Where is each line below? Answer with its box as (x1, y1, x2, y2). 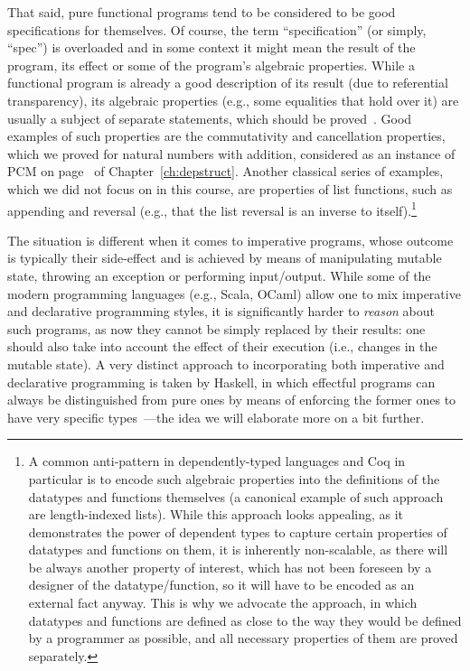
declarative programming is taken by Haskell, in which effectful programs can (7, 372, 436, 391)
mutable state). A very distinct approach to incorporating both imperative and (7, 354, 445, 373)
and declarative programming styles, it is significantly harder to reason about (7, 302, 435, 321)
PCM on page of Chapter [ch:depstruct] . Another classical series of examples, (7, 162, 444, 181)
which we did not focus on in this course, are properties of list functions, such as (7, 179, 453, 198)
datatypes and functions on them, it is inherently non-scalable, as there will (28, 540, 448, 559)
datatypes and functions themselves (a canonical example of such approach (28, 487, 444, 506)
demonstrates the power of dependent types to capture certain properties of (28, 522, 447, 541)
